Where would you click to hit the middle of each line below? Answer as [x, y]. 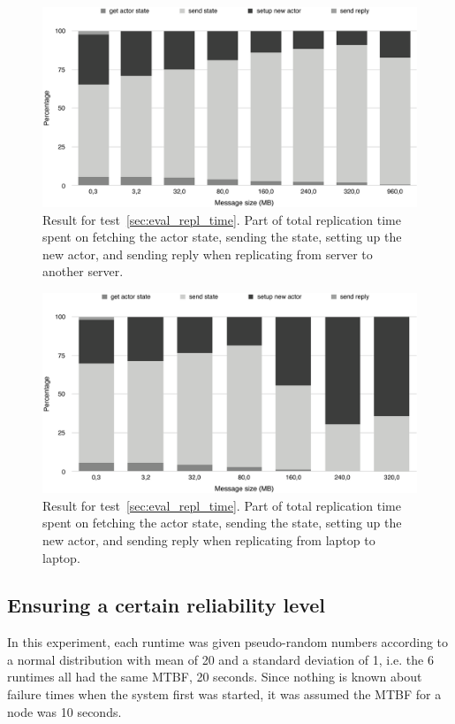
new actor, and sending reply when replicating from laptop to [209, 539]
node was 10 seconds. [64, 711]
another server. [83, 271]
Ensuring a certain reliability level [167, 605]
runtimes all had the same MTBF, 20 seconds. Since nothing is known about [215, 677]
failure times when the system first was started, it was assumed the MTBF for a [224, 694]
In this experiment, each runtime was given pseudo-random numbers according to [228, 642]
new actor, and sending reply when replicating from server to [208, 254]
